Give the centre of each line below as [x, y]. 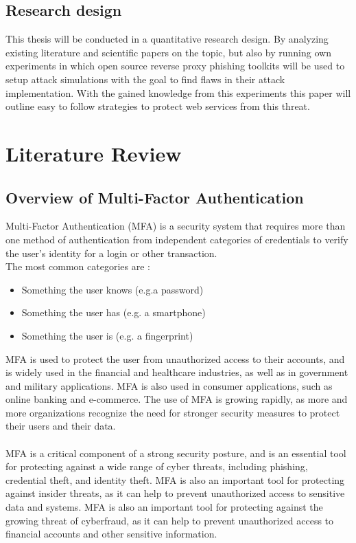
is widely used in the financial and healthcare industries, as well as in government [177, 372]
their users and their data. [61, 426]
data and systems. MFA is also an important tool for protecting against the [164, 507]
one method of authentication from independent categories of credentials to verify [177, 239]
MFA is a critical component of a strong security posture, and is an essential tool [176, 453]
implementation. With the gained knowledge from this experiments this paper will [178, 92]
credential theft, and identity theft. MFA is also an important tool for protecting [175, 479]
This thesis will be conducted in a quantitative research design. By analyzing [167, 39]
